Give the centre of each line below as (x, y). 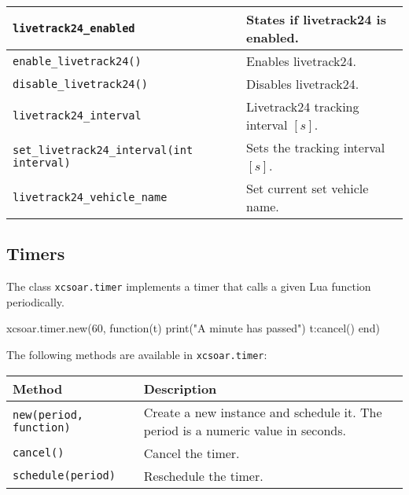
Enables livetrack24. (301, 61)
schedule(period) (64, 476)
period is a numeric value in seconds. (245, 430)
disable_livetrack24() (80, 84)
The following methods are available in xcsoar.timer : (137, 355)
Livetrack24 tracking (303, 106)
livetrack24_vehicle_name (90, 197)
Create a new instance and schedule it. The (263, 412)
